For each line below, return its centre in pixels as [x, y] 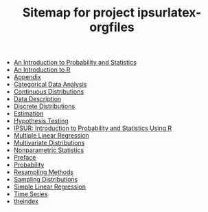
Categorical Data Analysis [50, 85]
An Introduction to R [42, 70]
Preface [25, 158]
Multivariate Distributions [49, 143]
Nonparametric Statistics [49, 150]
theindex [26, 202]
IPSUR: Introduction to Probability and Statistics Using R [93, 128]
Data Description [37, 99]
